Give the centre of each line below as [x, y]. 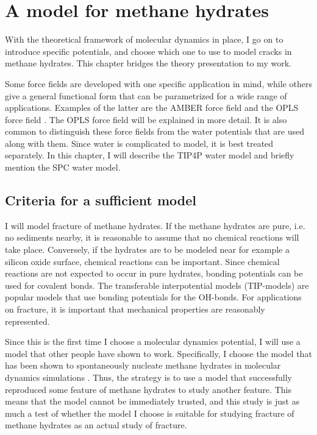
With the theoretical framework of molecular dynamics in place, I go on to [144, 39]
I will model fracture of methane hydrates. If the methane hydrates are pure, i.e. [155, 225]
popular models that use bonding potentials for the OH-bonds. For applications [153, 297]
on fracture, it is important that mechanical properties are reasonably [135, 309]
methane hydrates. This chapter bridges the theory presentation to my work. [148, 63]
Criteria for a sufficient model [101, 200]
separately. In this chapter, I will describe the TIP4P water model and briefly [150, 155]
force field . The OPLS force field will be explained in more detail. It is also [146, 119]
